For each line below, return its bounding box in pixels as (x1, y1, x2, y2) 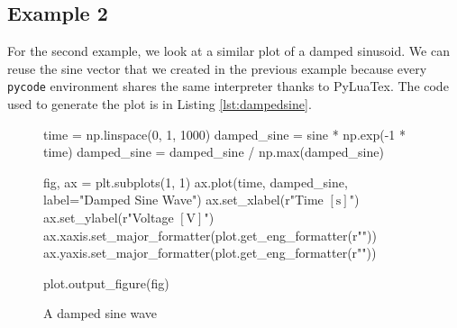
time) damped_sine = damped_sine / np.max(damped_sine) (43, 142, 384, 161)
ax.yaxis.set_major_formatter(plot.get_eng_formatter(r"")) (43, 243, 377, 262)
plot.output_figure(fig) (43, 273, 169, 292)
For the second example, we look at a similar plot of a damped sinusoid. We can (7, 41, 450, 60)
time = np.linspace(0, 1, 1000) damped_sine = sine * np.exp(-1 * (43, 124, 406, 143)
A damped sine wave (43, 304, 158, 323)
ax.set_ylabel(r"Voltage (43, 208, 174, 227)
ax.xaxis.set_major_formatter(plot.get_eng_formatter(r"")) (43, 225, 377, 244)
